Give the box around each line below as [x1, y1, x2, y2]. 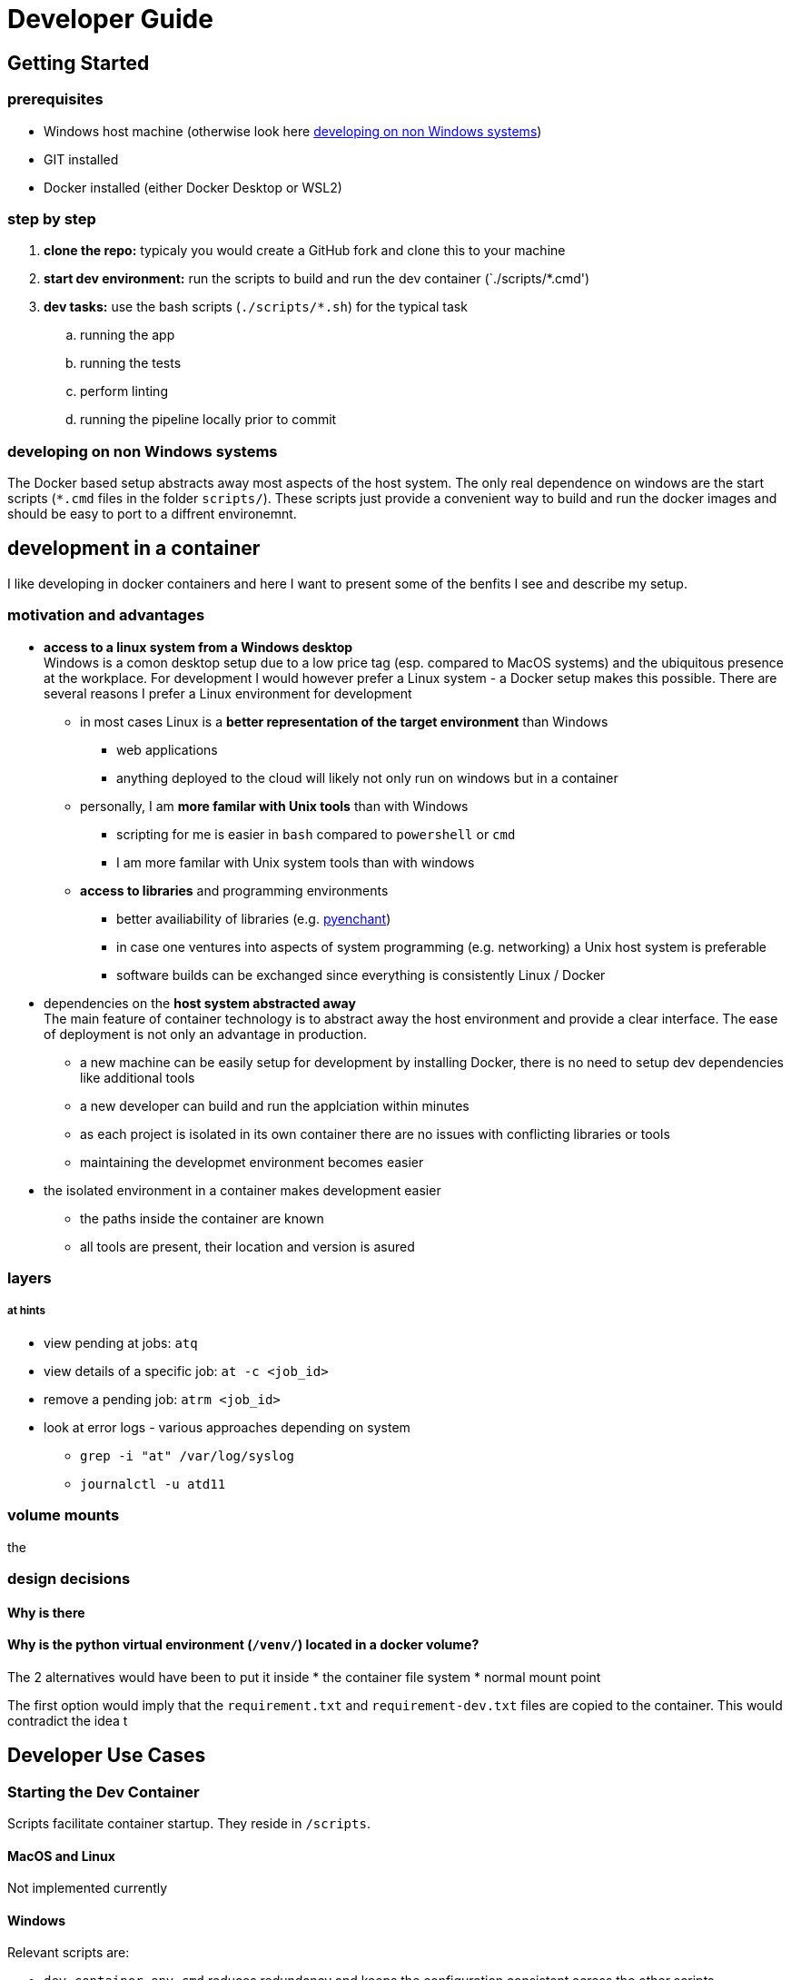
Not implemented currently [7, 1880, 168, 1896]
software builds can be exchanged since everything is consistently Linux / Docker [116, 966, 606, 983]
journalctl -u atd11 [80, 1476, 226, 1491]
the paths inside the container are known [80, 1210, 324, 1226]
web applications [116, 741, 218, 757]
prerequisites [7, 90, 104, 109]
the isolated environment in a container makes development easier [44, 1182, 441, 1198]
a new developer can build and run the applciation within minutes [80, 1097, 470, 1114]
